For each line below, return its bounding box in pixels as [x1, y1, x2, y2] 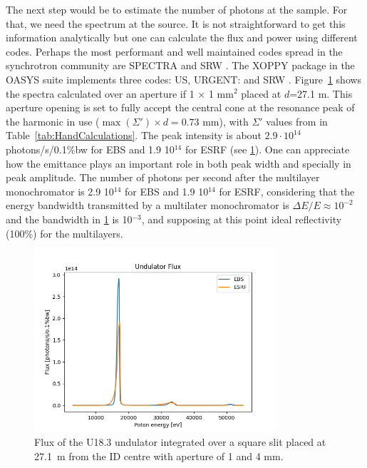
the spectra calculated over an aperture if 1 [6, 86, 195, 101]
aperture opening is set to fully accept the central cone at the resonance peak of [6, 100, 355, 115]
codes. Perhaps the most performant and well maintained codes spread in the [6, 44, 343, 58]
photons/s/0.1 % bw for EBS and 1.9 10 [6, 141, 175, 156]
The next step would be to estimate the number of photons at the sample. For [6, 2, 348, 16]
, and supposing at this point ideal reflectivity [141, 211, 342, 226]
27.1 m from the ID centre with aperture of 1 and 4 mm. [34, 448, 284, 463]
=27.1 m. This [289, 86, 353, 101]
